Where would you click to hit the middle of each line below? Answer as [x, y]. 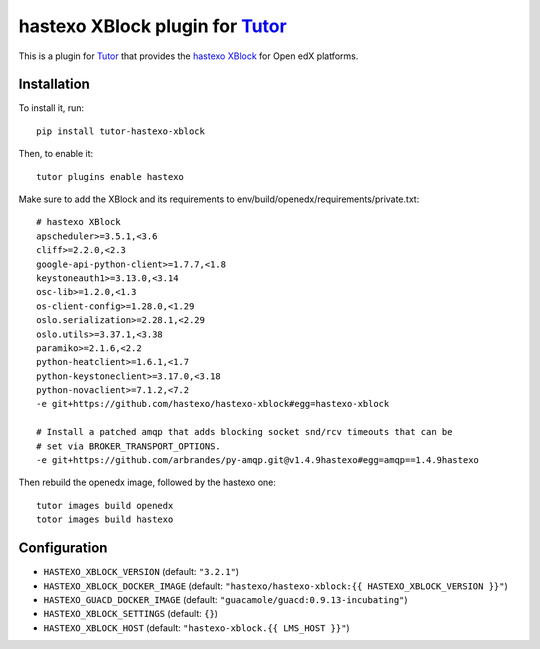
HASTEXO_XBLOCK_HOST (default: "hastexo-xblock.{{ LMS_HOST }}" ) [196, 627]
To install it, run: [51, 108]
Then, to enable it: [56, 154]
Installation [54, 84]
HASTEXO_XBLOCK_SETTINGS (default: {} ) [131, 614]
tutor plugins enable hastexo [110, 176]
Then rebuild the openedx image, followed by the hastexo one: [147, 482]
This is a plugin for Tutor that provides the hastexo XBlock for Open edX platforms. [188, 56]
